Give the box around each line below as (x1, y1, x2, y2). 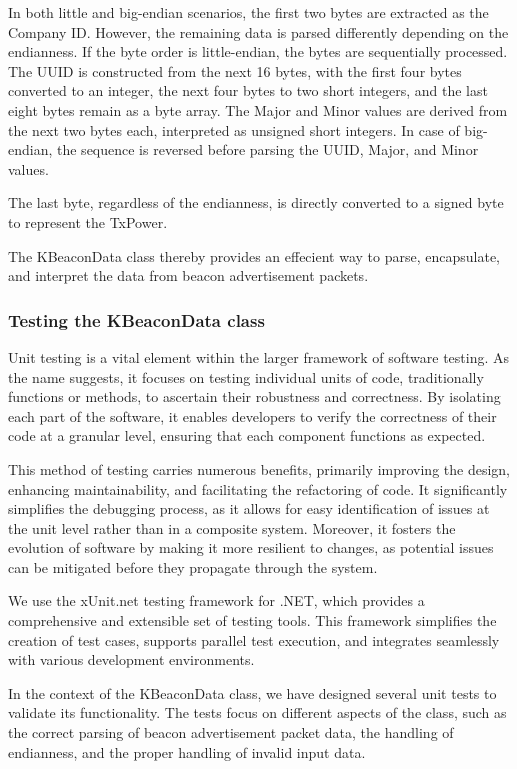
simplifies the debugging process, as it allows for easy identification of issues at (8, 498, 490, 519)
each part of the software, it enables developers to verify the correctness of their (8, 405, 497, 426)
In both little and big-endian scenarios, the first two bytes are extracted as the (8, 2, 489, 22)
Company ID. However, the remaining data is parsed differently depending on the (8, 21, 509, 42)
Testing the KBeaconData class (8, 307, 265, 332)
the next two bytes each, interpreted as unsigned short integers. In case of (8, 119, 460, 140)
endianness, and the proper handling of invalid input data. (8, 741, 366, 762)
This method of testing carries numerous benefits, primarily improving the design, (8, 458, 510, 479)
